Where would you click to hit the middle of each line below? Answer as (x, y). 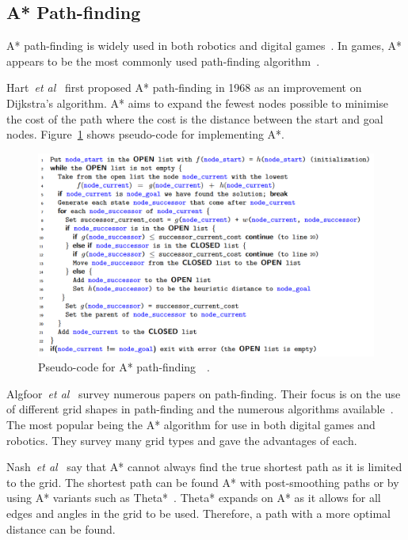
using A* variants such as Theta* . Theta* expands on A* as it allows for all (194, 498)
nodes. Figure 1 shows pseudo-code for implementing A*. (145, 134)
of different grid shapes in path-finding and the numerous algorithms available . (200, 409)
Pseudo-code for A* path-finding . (124, 367)
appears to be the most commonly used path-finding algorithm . (163, 61)
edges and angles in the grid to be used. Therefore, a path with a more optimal (198, 513)
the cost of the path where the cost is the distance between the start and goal (195, 118)
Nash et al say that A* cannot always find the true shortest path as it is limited (204, 467)
